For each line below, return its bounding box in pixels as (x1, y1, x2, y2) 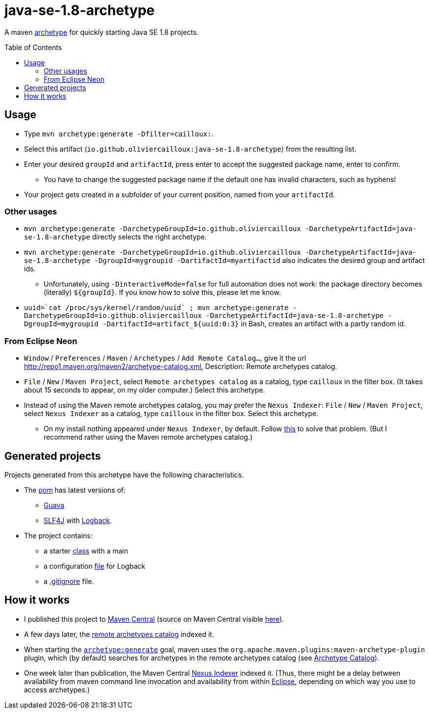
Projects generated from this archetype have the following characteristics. (4, 470, 244, 479)
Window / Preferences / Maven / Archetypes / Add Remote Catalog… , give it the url (24, 354, 306, 363)
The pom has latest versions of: (24, 485, 126, 494)
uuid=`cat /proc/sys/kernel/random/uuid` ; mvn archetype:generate (24, 304, 289, 312)
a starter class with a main (44, 546, 128, 555)
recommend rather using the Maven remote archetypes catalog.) (44, 433, 253, 442)
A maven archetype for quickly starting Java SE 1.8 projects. (4, 27, 199, 36)
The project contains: (24, 531, 93, 540)
